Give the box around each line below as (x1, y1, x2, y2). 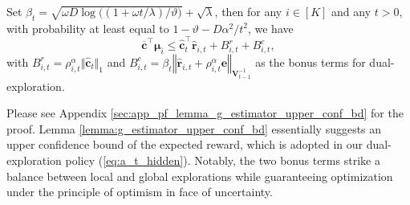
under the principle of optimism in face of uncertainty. (6, 183, 273, 200)
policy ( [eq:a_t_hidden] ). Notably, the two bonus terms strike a (65, 152, 380, 169)
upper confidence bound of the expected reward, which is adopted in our (6, 136, 363, 153)
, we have (247, 19, 294, 36)
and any (331, 3, 371, 19)
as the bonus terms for (255, 53, 366, 70)
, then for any (214, 3, 282, 19)
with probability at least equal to (6, 19, 169, 36)
